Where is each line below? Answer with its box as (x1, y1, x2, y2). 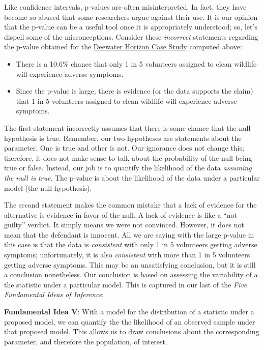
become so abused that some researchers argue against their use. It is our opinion (4, 11, 258, 22)
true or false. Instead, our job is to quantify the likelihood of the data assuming (4, 162, 252, 173)
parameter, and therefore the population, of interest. (4, 336, 167, 346)
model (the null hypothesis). (4, 182, 92, 193)
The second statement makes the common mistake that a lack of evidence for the (4, 199, 257, 210)
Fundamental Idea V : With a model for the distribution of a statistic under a (4, 306, 254, 317)
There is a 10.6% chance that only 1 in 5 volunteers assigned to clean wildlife (16, 58, 257, 69)
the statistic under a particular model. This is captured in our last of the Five (4, 279, 247, 289)
